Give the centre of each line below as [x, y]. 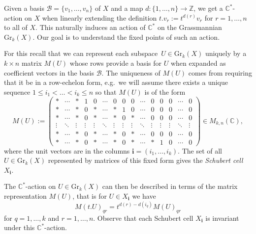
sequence [17, 91]
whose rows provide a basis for [116, 63]
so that [106, 91]
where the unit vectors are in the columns [67, 150]
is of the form [165, 91]
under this [19, 227]
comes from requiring [220, 72]
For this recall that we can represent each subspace [81, 53]
